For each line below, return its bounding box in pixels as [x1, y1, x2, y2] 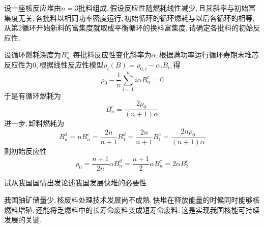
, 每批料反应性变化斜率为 [70, 49, 152, 60]
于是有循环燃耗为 [4, 90, 61, 101]
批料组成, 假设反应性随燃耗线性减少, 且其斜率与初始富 [78, 3, 256, 13]
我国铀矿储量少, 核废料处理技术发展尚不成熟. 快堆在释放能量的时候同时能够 [4, 194, 253, 205]
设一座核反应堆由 [4, 3, 61, 13]
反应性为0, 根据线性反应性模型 [4, 59, 104, 70]
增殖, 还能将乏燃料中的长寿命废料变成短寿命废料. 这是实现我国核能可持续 [18, 204, 260, 215]
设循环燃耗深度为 [4, 49, 61, 60]
